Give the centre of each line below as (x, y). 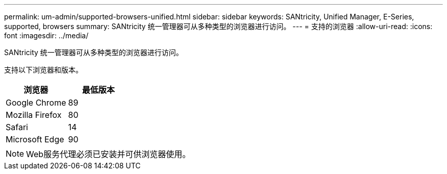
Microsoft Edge (35, 139)
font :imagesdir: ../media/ (46, 35)
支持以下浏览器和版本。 (43, 70)
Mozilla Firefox (34, 115)
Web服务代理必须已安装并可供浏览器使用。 (108, 154)
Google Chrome (36, 103)
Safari (17, 127)
